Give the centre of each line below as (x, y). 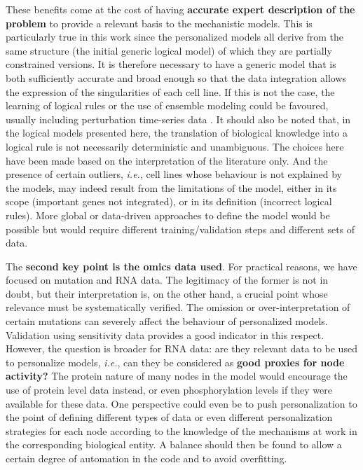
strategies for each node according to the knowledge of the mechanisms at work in (181, 430)
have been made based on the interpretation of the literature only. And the (167, 160)
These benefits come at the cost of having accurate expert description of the (180, 9)
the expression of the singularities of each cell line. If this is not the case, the (170, 91)
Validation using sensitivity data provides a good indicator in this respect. (165, 334)
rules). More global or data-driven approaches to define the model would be (168, 215)
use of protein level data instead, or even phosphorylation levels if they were (169, 390)
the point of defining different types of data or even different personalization (169, 417)
